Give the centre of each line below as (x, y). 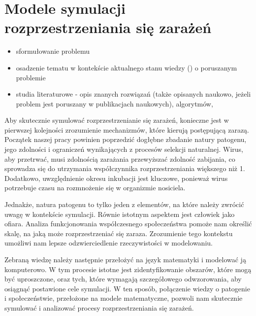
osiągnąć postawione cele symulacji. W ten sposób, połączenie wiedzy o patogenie (127, 288)
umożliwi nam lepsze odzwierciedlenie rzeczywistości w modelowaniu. (109, 243)
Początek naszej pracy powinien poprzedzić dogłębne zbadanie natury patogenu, (126, 139)
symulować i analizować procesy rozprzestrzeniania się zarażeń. (99, 307)
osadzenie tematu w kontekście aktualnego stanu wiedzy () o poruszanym (127, 67)
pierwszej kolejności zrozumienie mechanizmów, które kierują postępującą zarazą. (127, 129)
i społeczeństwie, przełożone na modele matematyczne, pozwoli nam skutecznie (124, 298)
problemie (31, 77)
